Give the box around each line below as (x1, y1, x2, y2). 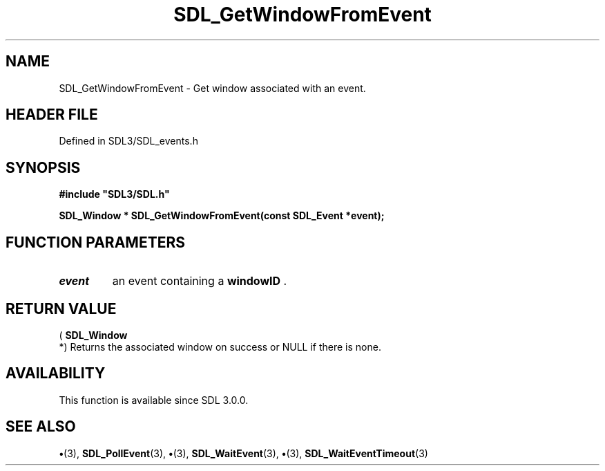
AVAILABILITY (6, 364, 106, 382)
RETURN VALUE (6, 299, 117, 317)
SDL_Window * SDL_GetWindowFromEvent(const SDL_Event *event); (59, 210, 385, 222)
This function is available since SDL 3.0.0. (59, 394, 249, 406)
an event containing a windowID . (112, 274, 287, 288)
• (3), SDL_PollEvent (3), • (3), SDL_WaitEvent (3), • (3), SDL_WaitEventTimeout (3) (59, 447, 428, 459)
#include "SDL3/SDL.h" (59, 188, 170, 201)
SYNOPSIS (6, 158, 81, 176)
